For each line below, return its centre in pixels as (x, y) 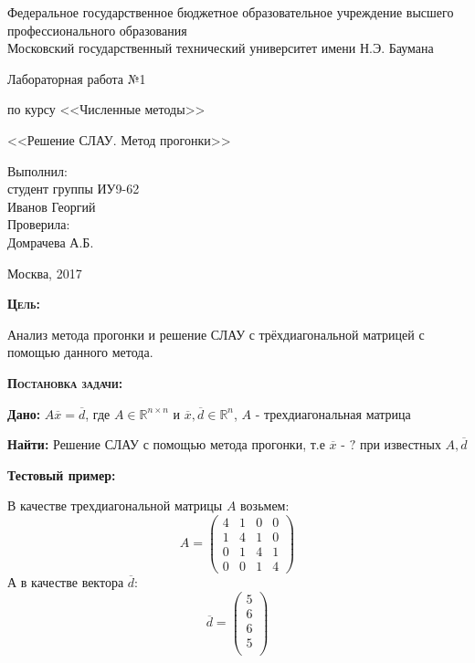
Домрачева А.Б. (51, 242)
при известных (400, 444)
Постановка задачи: (65, 382)
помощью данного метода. (80, 352)
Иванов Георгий (52, 206)
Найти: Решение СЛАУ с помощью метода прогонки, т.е (166, 444)
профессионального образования (97, 30)
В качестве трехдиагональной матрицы (115, 505)
